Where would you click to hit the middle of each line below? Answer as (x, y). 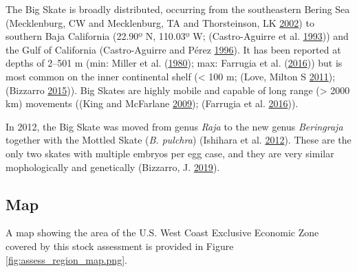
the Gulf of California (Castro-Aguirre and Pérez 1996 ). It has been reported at (173, 49)
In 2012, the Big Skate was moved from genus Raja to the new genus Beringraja (174, 126)
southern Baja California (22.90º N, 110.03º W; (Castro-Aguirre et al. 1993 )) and (177, 36)
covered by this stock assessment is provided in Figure (120, 246)
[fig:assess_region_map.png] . (66, 259)
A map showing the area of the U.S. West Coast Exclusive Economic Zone (162, 233)
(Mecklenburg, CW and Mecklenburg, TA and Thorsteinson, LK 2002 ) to (160, 22)
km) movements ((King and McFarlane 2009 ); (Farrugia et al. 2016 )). (152, 103)
